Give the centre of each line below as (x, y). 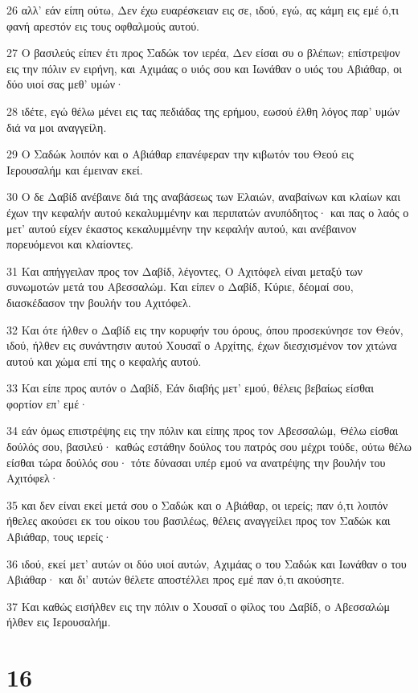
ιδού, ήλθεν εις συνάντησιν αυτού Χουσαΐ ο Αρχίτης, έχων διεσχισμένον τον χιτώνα (202, 345)
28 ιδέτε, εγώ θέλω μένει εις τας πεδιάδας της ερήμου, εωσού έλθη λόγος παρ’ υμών (203, 111)
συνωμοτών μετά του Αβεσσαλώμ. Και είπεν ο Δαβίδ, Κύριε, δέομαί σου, (180, 287)
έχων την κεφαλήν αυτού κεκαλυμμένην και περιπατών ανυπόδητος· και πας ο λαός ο (208, 212)
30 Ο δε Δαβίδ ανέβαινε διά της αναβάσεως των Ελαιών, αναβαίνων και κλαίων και (203, 197)
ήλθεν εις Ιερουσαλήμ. (59, 622)
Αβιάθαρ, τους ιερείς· (59, 537)
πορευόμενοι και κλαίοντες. (70, 244)
